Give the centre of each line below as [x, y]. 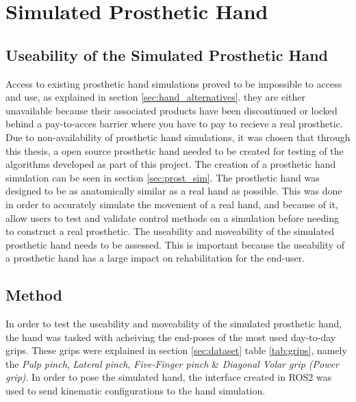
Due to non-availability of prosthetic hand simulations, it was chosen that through [178, 137]
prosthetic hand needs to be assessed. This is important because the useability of [175, 244]
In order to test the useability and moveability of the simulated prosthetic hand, [174, 324]
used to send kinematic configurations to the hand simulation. [136, 391]
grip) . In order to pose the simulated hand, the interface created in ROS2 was [169, 377]
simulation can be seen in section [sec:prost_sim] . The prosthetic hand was [163, 177]
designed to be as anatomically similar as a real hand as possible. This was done [174, 191]
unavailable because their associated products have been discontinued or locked [171, 110]
